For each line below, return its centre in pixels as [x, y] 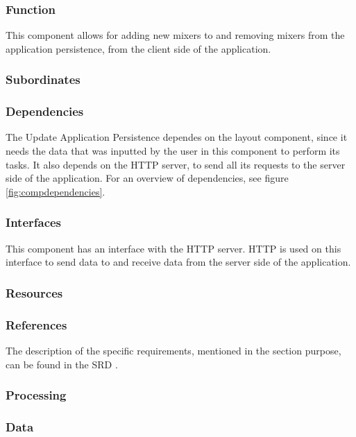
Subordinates [43, 79]
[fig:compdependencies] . [56, 191]
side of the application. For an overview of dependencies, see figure [147, 178]
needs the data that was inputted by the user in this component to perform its [173, 151]
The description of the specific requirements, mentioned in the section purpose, [173, 350]
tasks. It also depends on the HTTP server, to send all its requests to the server [176, 164]
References [36, 324]
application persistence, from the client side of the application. [138, 48]
